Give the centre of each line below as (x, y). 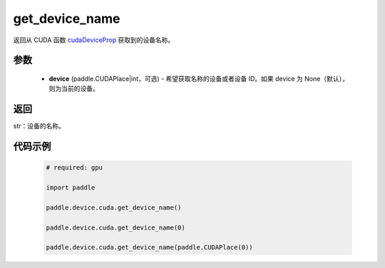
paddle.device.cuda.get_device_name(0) (115, 227)
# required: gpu (75, 168)
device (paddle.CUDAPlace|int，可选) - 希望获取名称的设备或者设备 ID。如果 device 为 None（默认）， (199, 78)
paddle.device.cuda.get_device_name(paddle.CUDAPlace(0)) (149, 247)
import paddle (71, 188)
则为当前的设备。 (74, 88)
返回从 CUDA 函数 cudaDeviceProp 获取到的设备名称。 (94, 40)
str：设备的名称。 (39, 126)
